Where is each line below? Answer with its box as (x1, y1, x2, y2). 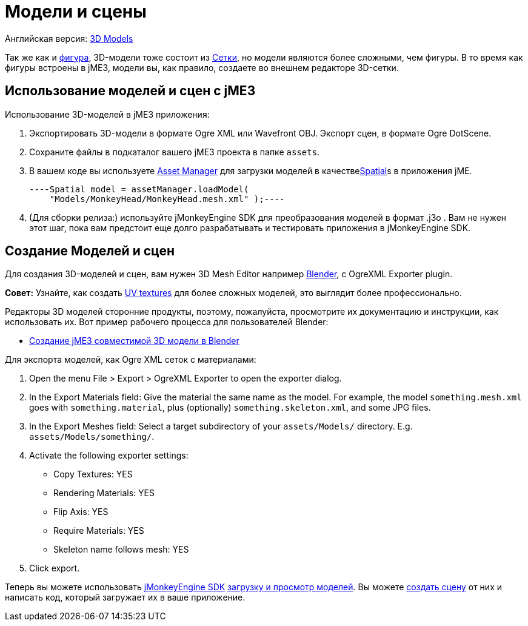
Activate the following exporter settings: (29, 450, 189, 461)
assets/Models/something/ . (29, 431, 155, 442)
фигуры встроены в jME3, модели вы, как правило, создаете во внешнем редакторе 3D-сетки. (5, 62, 399, 73)
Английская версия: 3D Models (5, 33, 133, 44)
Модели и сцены (5, 1, 147, 22)
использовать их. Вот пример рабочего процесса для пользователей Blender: (5, 317, 329, 328)
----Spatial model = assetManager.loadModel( (29, 184, 249, 194)
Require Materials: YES (53, 525, 144, 536)
